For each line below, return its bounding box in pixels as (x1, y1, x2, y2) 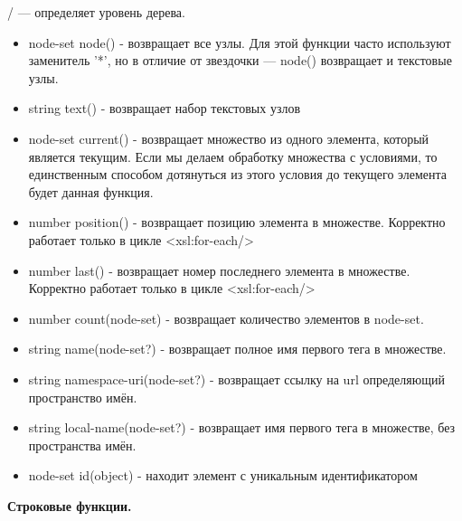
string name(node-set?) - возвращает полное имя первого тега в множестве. (28, 339, 447, 358)
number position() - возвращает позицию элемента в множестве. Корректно (28, 213, 446, 232)
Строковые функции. (7, 496, 132, 515)
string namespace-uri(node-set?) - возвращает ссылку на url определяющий (28, 369, 445, 388)
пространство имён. (28, 387, 137, 406)
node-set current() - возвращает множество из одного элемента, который (28, 128, 429, 147)
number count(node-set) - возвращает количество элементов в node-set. (28, 308, 424, 327)
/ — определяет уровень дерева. (7, 3, 185, 21)
